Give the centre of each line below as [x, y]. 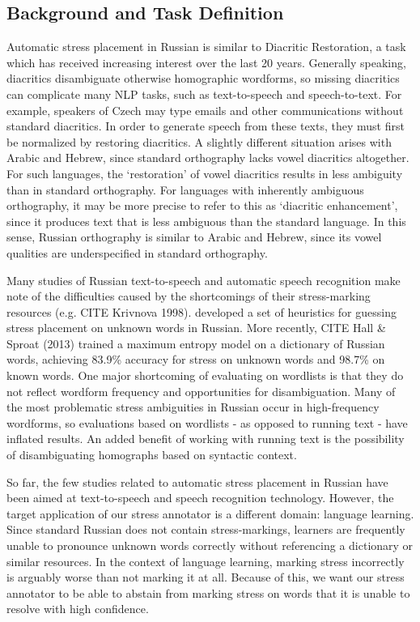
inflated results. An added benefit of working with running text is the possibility [206, 439]
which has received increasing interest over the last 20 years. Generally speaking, [206, 62]
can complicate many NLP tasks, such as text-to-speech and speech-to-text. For [204, 94]
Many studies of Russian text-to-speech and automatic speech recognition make [204, 280]
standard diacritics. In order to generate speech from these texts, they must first [206, 126]
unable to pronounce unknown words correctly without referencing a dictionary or [210, 545]
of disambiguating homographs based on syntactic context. [152, 455]
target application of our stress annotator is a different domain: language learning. [210, 513]
